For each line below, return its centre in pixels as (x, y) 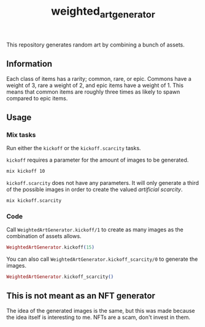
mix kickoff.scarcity (34, 201)
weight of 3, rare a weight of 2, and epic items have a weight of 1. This (95, 85)
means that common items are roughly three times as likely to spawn (93, 92)
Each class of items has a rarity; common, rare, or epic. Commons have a (99, 78)
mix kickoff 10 (26, 171)
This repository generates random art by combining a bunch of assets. (96, 45)
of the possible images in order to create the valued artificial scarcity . (95, 190)
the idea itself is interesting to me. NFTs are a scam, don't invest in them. (98, 317)
